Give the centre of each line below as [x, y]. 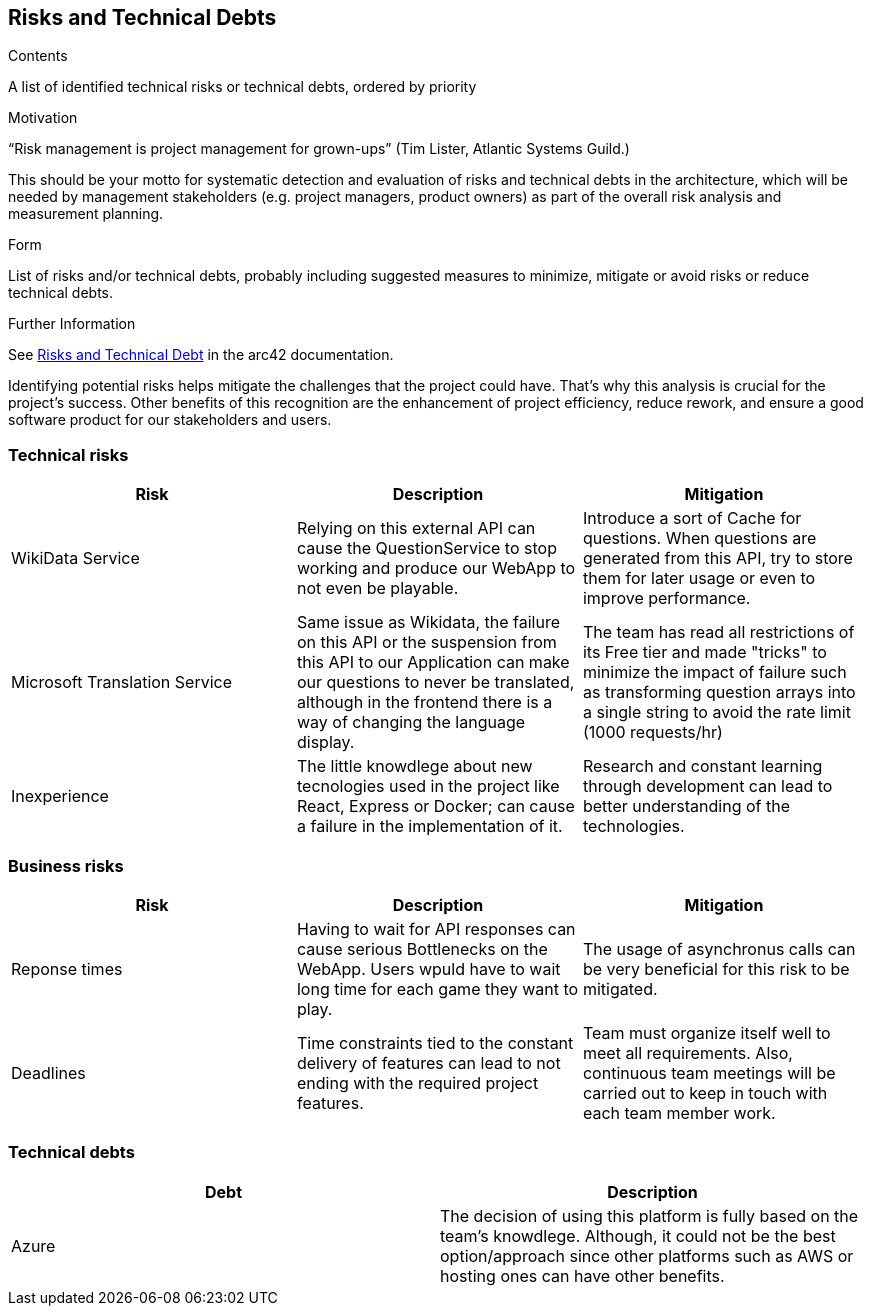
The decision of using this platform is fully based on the [649, 1215]
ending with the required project [417, 1082]
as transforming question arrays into [719, 692]
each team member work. [679, 1112]
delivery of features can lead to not [428, 1062]
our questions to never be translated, [435, 682]
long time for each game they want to [437, 988]
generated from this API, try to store [717, 558]
